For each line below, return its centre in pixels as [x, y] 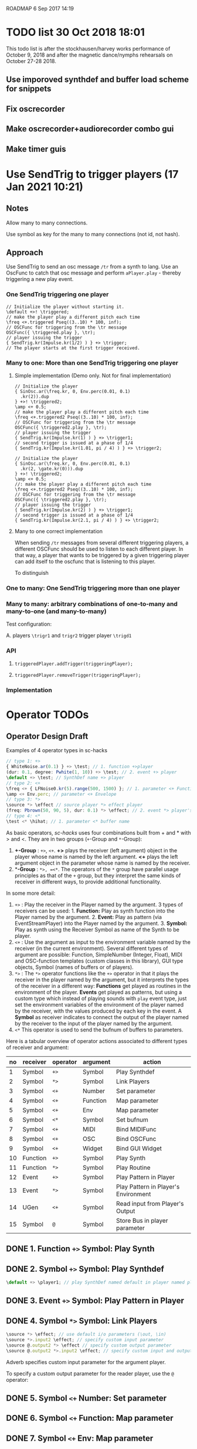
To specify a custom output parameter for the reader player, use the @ [90, 1373]
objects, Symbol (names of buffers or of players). [74, 967]
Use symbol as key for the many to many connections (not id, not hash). [93, 234]
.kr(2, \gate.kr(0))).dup [52, 469]
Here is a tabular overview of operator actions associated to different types [97, 1041]
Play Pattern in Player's [148, 1186]
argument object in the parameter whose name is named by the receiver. [102, 863]
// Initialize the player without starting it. [65, 307]
